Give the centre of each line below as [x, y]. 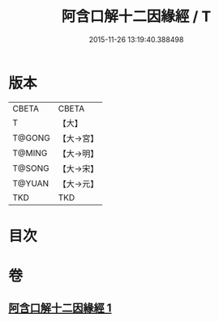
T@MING [30, 153]
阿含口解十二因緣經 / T [136, 17]
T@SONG [31, 168]
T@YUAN [31, 183]
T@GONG [31, 138]
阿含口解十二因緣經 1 [60, 308]
